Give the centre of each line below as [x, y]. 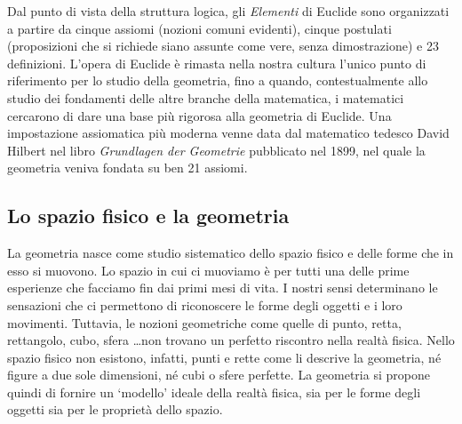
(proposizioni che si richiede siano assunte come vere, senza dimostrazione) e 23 [223, 46]
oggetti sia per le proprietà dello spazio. [115, 409]
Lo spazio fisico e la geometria [148, 216]
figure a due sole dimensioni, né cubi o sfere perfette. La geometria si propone [219, 375]
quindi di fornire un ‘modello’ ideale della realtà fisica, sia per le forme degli [214, 392]
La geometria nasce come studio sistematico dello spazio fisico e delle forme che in [231, 253]
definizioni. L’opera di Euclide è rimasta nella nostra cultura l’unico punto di [217, 63]
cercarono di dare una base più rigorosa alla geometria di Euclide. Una [199, 115]
